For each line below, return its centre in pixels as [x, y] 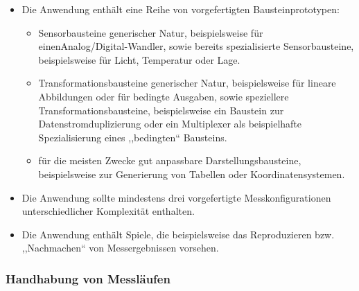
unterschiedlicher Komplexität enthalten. [108, 211]
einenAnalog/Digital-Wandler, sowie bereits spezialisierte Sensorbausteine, [196, 46]
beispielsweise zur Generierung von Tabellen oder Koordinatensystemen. [192, 174]
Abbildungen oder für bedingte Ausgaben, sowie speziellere [164, 96]
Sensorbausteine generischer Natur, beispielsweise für [151, 32]
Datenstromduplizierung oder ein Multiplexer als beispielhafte [170, 124]
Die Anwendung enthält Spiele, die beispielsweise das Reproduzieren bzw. [178, 234]
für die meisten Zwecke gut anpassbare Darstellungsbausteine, [170, 160]
